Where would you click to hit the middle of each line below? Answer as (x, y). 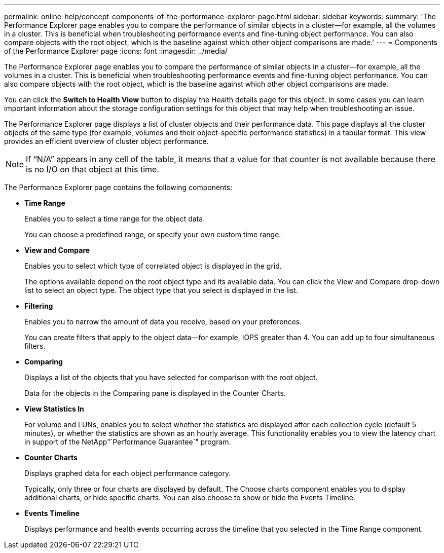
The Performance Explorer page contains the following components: (118, 187)
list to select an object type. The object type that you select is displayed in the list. (161, 290)
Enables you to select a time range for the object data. (115, 219)
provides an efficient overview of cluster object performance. (106, 141)
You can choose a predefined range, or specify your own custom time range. (153, 234)
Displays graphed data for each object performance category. (128, 473)
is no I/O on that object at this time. (92, 169)
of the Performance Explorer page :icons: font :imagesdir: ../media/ (116, 51)
